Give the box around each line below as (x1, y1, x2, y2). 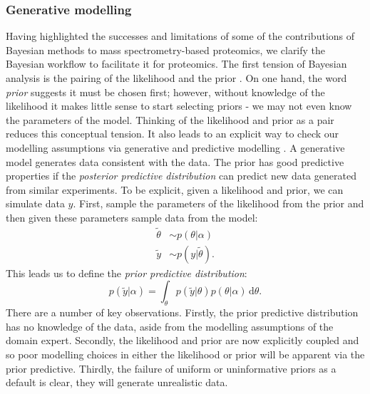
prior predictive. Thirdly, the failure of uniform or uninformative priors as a (6, 361, 336, 375)
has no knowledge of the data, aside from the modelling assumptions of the (6, 318, 334, 333)
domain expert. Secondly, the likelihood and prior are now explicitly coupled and (6, 333, 359, 348)
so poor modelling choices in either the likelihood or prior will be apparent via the (6, 346, 365, 361)
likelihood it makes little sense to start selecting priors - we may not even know (6, 98, 352, 113)
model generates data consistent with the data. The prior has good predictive (6, 154, 344, 169)
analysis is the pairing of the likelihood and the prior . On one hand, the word (6, 71, 347, 85)
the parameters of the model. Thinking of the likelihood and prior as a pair (6, 112, 334, 127)
